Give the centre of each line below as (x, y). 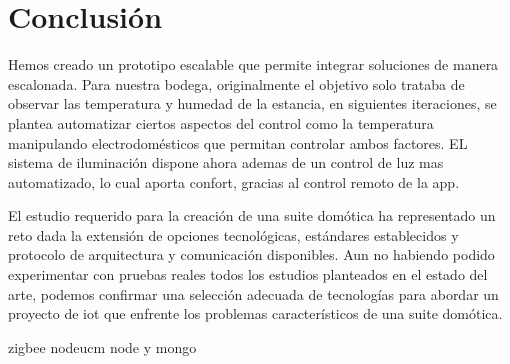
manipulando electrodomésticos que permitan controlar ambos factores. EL (238, 142)
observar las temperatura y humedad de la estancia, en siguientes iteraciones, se (252, 103)
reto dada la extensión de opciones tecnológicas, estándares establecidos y (233, 234)
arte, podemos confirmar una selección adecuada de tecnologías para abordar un (253, 293)
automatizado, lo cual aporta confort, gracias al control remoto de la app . (234, 181)
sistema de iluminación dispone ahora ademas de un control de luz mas (226, 162)
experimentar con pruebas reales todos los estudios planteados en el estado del (248, 274)
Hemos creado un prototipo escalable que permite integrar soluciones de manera (253, 64)
